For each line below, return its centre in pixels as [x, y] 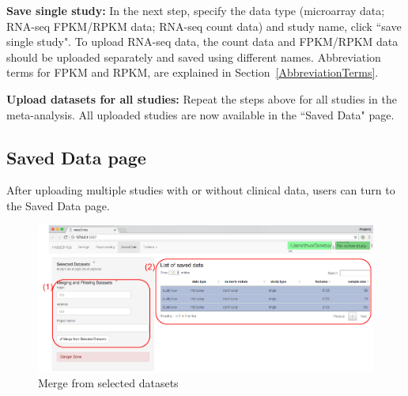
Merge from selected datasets [108, 383]
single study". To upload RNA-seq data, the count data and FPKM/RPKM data [202, 41]
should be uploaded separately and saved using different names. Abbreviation [194, 57]
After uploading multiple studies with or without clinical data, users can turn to [201, 190]
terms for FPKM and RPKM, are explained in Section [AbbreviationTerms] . [193, 72]
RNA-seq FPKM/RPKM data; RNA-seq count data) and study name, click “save [204, 26]
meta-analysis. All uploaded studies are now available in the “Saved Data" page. [200, 114]
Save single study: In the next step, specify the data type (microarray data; [196, 10]
